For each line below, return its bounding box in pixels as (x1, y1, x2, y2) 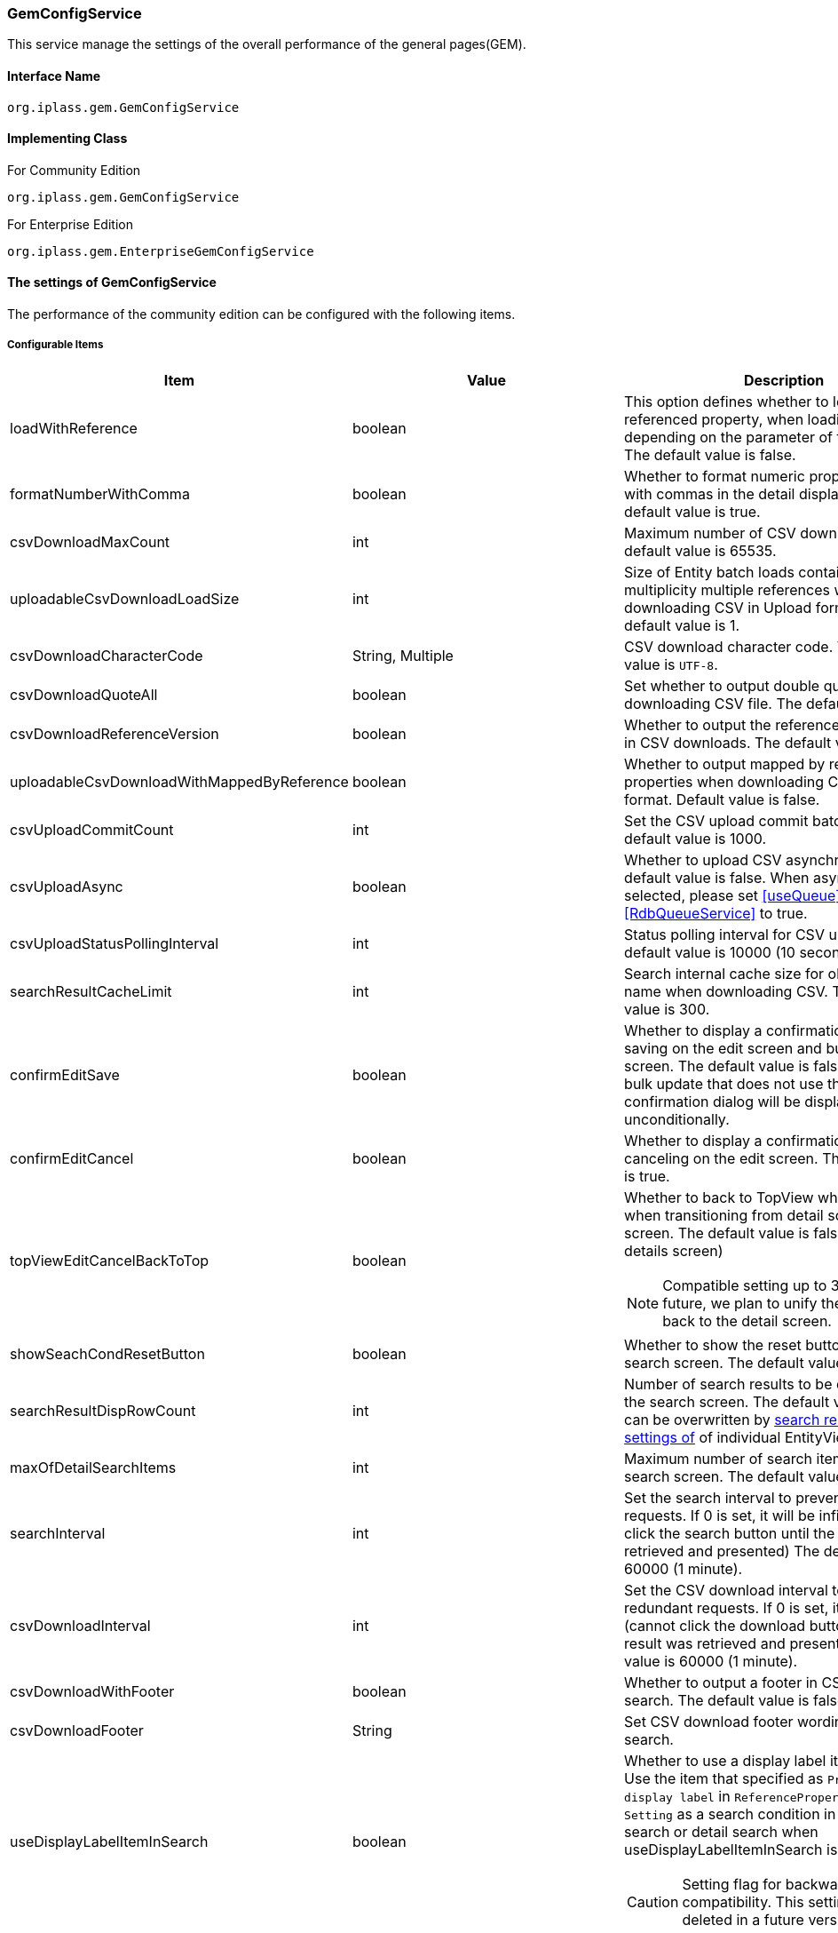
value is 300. (624, 999, 710, 1018)
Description (743, 370, 825, 389)
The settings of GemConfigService (7, 274, 217, 290)
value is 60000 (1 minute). (624, 1651, 798, 1670)
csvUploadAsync (10, 877, 123, 895)
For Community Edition (7, 162, 141, 178)
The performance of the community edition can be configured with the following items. (7, 306, 516, 322)
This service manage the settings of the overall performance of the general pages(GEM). (7, 36, 526, 52)
